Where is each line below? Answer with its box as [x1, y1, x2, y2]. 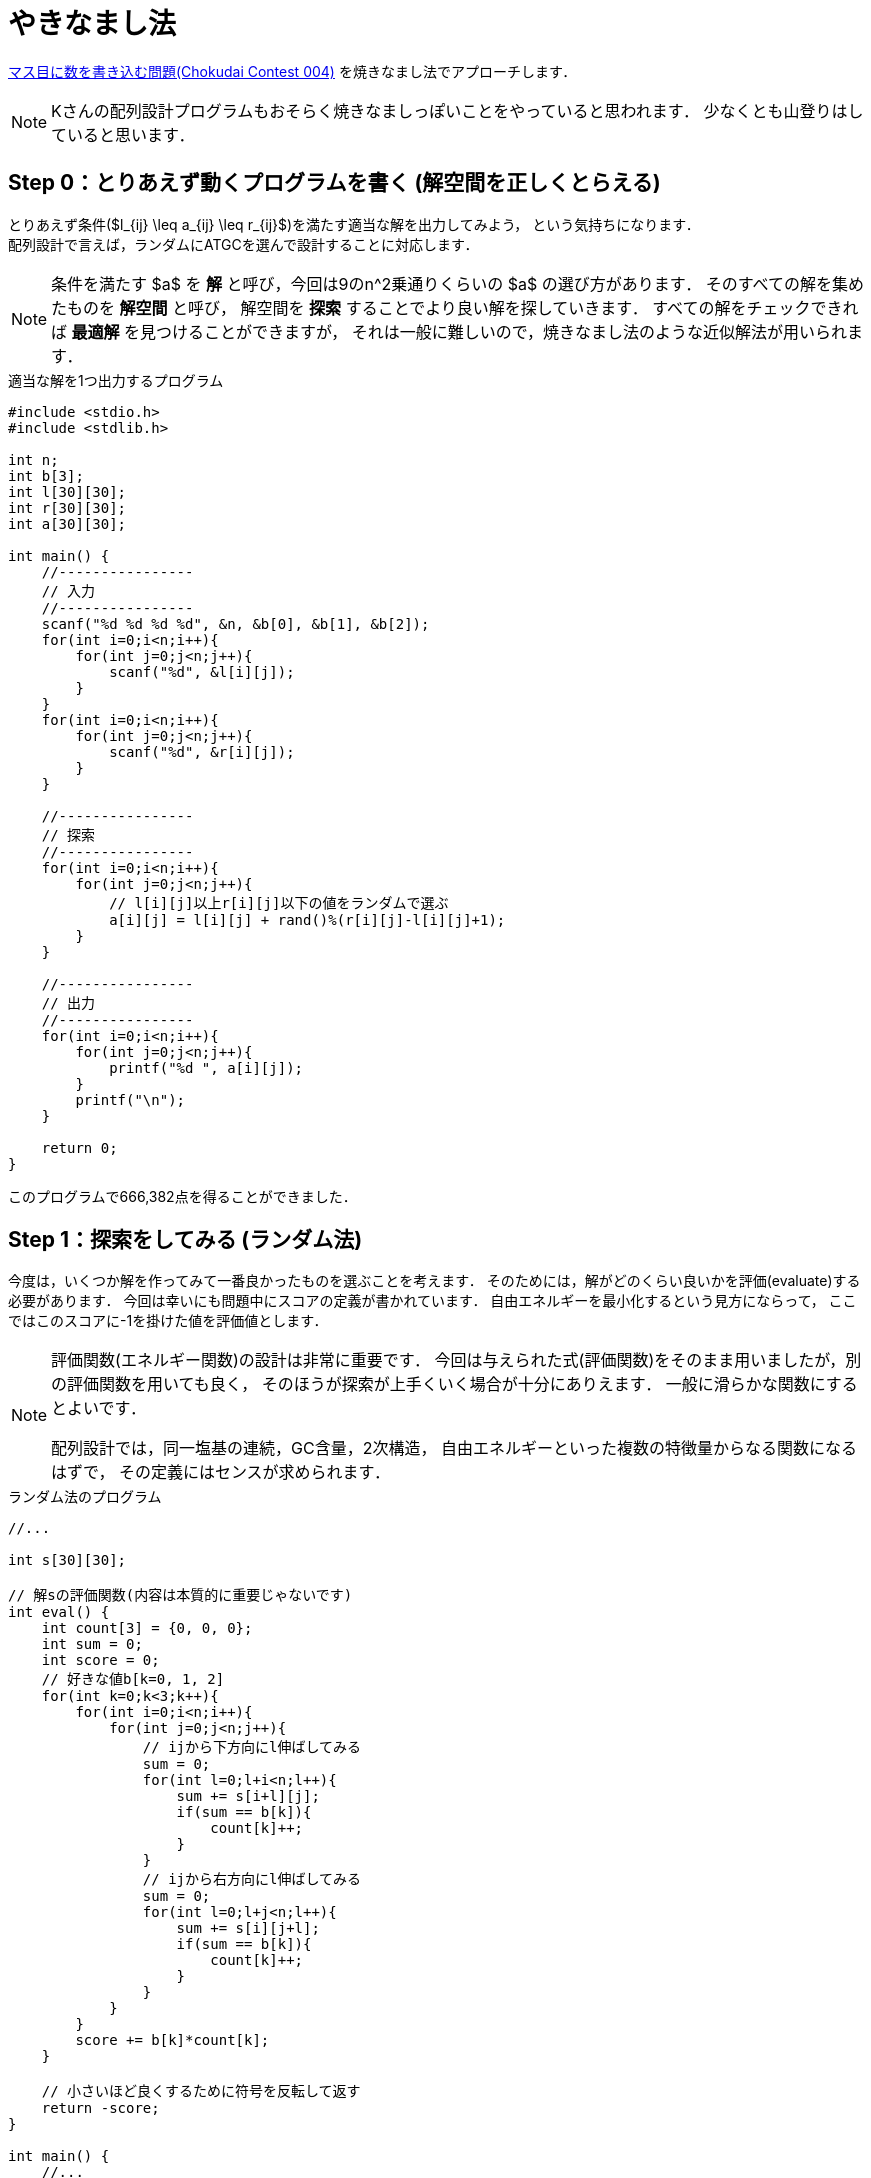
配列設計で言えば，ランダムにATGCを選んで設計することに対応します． [8, 235, 479, 253]
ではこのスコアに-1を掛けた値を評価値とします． [8, 1312, 328, 1330]
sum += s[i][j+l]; [176, 1920, 320, 1937]
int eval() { [8, 1604, 110, 1621]
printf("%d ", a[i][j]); [109, 1059, 304, 1076]
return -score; [41, 2100, 160, 2117]
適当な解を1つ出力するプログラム [8, 371, 224, 389]
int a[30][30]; [8, 515, 127, 532]
